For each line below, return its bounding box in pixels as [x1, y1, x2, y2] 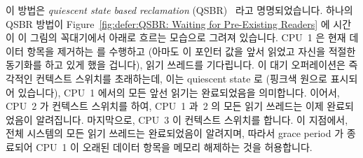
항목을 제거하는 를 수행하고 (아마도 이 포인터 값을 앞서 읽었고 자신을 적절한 [27, 43, 356, 58]
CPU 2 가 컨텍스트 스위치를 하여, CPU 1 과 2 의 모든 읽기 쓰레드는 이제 [6, 99, 324, 113]
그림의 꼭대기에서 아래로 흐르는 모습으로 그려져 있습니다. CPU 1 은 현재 [30, 30, 346, 45]
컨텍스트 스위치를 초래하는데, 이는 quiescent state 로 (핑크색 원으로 [36, 71, 327, 85]
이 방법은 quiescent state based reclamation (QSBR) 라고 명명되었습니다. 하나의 [6, 3, 353, 17]
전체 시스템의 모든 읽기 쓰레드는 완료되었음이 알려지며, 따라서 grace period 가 [6, 126, 344, 141]
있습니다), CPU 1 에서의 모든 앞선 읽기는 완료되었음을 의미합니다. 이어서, [18, 85, 340, 99]
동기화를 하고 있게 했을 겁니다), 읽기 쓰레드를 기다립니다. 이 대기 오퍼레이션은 [6, 57, 345, 72]
